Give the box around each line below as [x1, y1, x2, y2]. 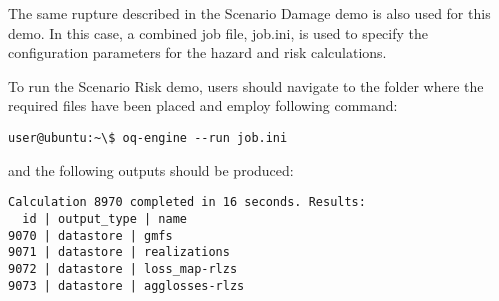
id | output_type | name [22, 211, 187, 226]
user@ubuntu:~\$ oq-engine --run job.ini [8, 130, 288, 145]
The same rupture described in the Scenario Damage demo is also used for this [8, 3, 491, 23]
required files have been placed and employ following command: [8, 95, 398, 116]
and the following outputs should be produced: [8, 159, 294, 180]
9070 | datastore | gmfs [8, 228, 173, 243]
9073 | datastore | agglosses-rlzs [8, 278, 245, 293]
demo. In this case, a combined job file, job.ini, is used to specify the [8, 22, 428, 43]
